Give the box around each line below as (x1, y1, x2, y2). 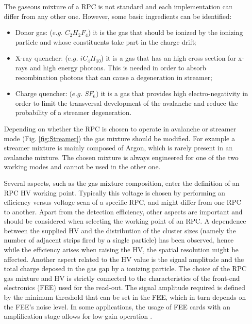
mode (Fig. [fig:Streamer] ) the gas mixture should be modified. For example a (4, 133, 235, 143)
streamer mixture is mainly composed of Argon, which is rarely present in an (4, 143, 233, 153)
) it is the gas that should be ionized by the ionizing (88, 27, 243, 37)
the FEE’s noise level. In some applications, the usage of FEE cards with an (4, 301, 230, 311)
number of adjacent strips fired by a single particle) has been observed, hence (4, 235, 234, 245)
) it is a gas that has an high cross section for (101, 53, 236, 63)
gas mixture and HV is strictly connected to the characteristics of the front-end (4, 273, 240, 283)
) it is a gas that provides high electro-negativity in (96, 88, 248, 98)
